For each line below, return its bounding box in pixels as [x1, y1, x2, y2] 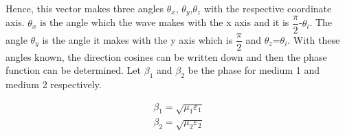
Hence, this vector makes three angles [5, 1, 164, 15]
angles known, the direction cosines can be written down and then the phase [5, 49, 327, 64]
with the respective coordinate [203, 1, 332, 15]
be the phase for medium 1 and [188, 63, 320, 77]
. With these [287, 32, 340, 46]
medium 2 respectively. [5, 77, 102, 91]
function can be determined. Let [5, 63, 142, 77]
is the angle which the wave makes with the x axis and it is [39, 15, 289, 29]
